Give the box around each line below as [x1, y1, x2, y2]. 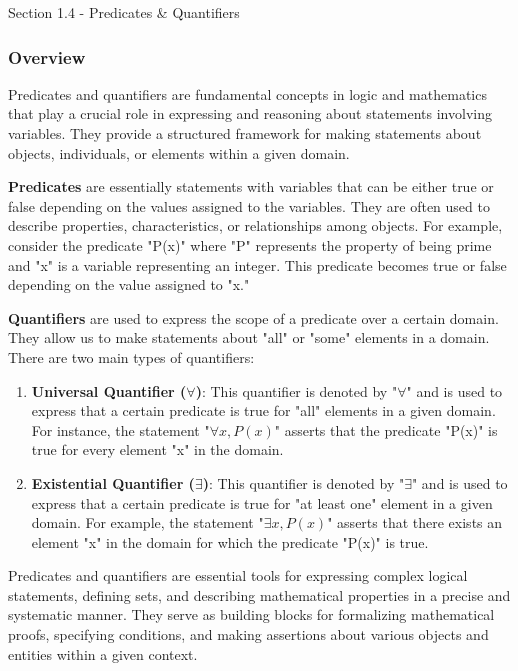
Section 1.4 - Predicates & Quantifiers [8, 2, 240, 22]
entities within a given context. [8, 643, 198, 664]
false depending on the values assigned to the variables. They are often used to [8, 195, 490, 216]
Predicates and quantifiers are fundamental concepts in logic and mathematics [8, 83, 487, 104]
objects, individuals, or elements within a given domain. [8, 142, 350, 163]
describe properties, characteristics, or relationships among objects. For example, [8, 215, 503, 236]
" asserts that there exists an [327, 512, 503, 533]
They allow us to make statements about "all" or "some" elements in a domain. [8, 327, 490, 348]
